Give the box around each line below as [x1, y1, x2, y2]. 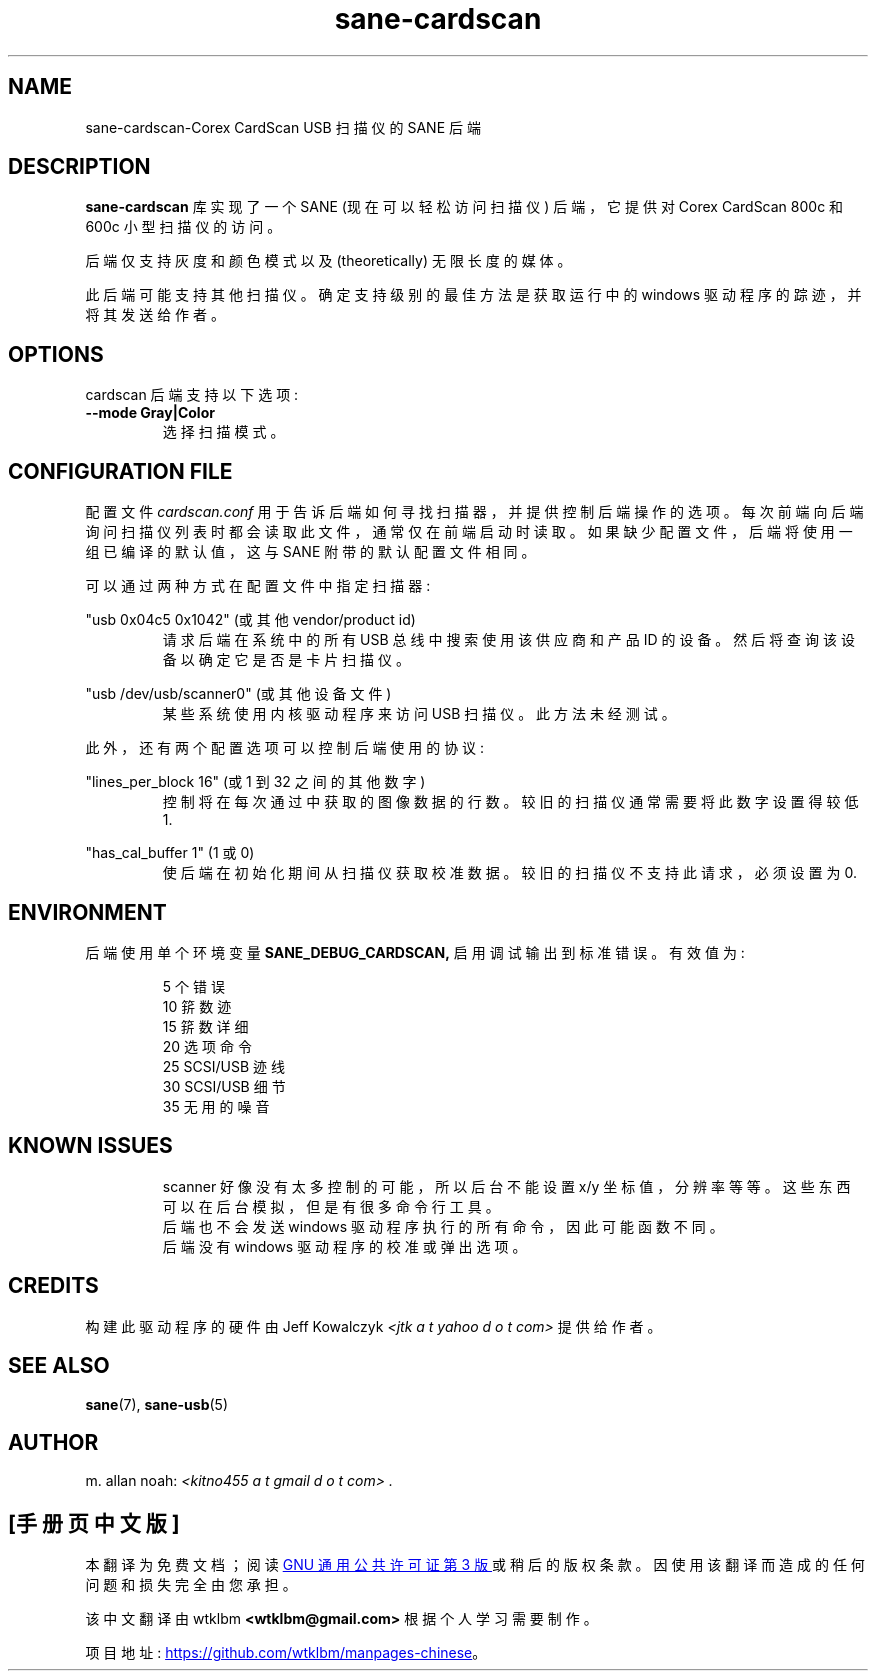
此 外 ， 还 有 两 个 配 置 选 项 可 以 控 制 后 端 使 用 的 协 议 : [85, 739, 485, 757]
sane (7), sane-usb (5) [85, 1395, 229, 1413]
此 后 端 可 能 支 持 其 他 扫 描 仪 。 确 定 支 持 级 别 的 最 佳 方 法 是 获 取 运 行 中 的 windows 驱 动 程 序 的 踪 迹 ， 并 [85, 286, 862, 304]
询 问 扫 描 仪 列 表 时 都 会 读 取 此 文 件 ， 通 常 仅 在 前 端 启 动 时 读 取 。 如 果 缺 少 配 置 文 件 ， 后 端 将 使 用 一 [85, 523, 853, 541]
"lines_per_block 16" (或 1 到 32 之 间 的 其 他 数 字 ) [85, 773, 426, 791]
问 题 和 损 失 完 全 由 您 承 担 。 [85, 1576, 297, 1594]
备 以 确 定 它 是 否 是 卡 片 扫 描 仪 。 [162, 651, 410, 669]
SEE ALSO [8, 1353, 110, 1379]
